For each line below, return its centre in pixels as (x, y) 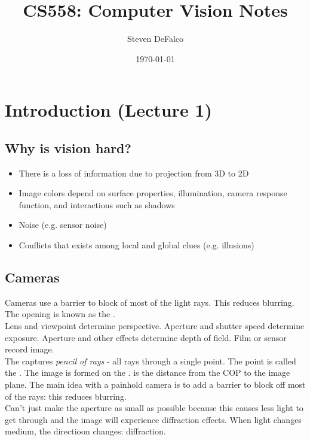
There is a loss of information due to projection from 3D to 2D (134, 173)
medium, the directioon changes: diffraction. (85, 431)
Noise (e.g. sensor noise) (63, 225)
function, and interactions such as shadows (97, 204)
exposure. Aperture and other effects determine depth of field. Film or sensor (146, 337)
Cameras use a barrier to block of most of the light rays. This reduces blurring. (150, 302)
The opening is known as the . (60, 314)
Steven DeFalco (155, 39)
